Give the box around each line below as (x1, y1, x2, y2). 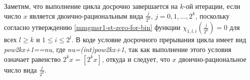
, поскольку (195, 10, 230, 21)
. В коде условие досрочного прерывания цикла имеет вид (71, 34, 247, 45)
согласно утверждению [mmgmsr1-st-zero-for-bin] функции (4, 22, 181, 32)
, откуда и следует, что (102, 53, 170, 64)
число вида (4, 64, 37, 75)
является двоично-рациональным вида (30, 10, 143, 21)
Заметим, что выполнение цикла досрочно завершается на (4, 1, 178, 11)
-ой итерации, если (183, 1, 241, 11)
